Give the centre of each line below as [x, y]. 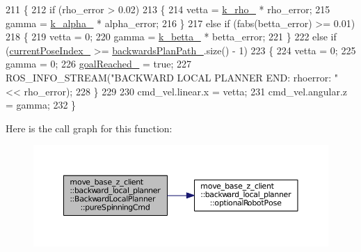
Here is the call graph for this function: [89, 128]
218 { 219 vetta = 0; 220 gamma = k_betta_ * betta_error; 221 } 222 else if [171, 37]
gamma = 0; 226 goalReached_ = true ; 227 [99, 64]
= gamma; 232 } [41, 105]
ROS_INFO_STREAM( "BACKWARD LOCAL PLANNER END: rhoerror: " [172, 77]
